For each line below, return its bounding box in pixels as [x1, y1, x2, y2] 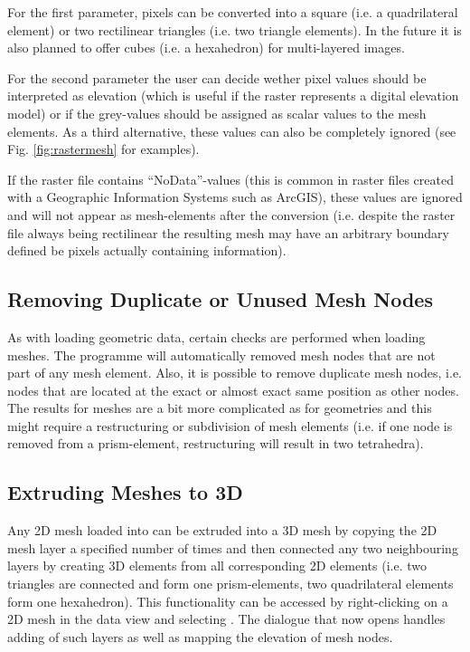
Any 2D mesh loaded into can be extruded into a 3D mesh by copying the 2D [7, 521, 437, 540]
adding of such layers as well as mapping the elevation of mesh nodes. [7, 627, 393, 646]
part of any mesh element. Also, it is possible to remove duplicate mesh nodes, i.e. [7, 363, 463, 382]
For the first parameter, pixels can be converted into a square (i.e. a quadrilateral [7, 3, 458, 21]
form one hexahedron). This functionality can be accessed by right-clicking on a [7, 591, 448, 610]
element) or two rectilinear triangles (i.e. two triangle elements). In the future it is [7, 20, 462, 39]
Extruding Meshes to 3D [7, 478, 243, 506]
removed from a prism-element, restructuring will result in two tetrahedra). [7, 434, 424, 453]
